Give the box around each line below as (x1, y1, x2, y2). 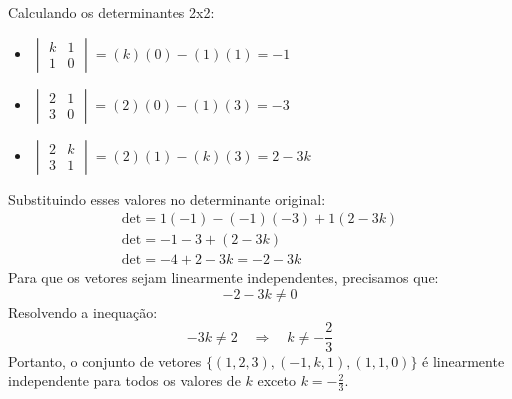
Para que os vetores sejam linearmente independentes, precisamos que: (8, 267, 439, 288)
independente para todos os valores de (8, 370, 241, 391)
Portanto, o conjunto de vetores (8, 350, 202, 371)
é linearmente (422, 350, 505, 371)
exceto (257, 370, 296, 391)
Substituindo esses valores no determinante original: (8, 188, 326, 209)
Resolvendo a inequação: (8, 301, 158, 322)
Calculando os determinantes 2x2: (8, 2, 215, 22)
